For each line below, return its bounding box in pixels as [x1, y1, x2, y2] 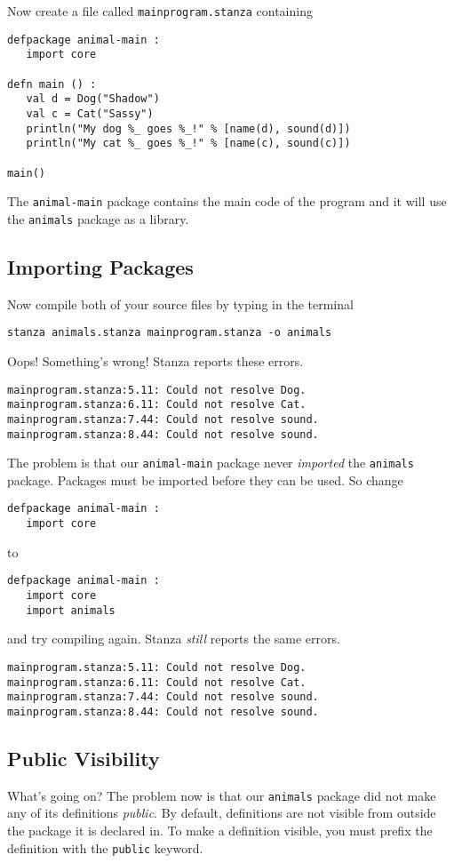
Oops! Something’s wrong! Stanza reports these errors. [7, 351, 304, 370]
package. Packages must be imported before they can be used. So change [7, 470, 403, 489]
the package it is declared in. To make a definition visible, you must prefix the [7, 821, 433, 839]
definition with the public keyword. [7, 838, 203, 857]
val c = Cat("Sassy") [26, 107, 154, 120]
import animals [26, 603, 115, 617]
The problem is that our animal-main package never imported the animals [7, 453, 414, 472]
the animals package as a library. [7, 209, 189, 228]
